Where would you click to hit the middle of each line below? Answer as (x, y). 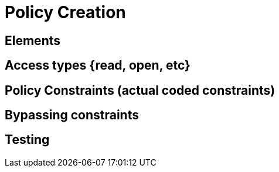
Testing (27, 140)
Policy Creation (65, 12)
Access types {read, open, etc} (98, 66)
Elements (33, 40)
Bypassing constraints (72, 115)
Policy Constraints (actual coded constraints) (140, 90)
